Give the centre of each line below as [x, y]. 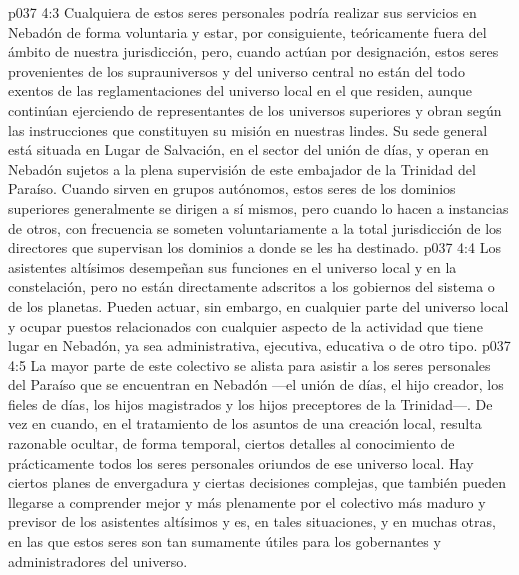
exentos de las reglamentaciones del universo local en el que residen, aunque [240, 90]
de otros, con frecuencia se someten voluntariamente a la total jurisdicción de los [255, 227]
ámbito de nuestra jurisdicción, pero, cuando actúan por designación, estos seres [253, 51]
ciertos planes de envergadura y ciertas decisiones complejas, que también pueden [257, 482]
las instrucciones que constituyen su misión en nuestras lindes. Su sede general [248, 129]
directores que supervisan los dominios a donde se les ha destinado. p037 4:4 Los [254, 247]
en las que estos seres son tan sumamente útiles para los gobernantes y [224, 541]
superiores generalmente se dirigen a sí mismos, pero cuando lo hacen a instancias [258, 207]
